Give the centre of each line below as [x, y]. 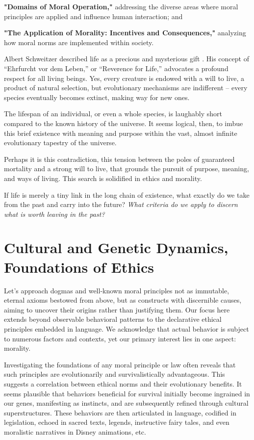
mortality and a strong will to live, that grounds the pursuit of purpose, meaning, [127, 168]
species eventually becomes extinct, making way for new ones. [97, 97]
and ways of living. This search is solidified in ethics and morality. [103, 178]
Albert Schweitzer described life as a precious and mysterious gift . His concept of [127, 59]
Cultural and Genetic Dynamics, [116, 247]
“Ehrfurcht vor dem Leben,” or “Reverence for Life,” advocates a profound [116, 68]
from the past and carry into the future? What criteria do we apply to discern [121, 204]
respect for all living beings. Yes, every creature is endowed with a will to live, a [124, 78]
